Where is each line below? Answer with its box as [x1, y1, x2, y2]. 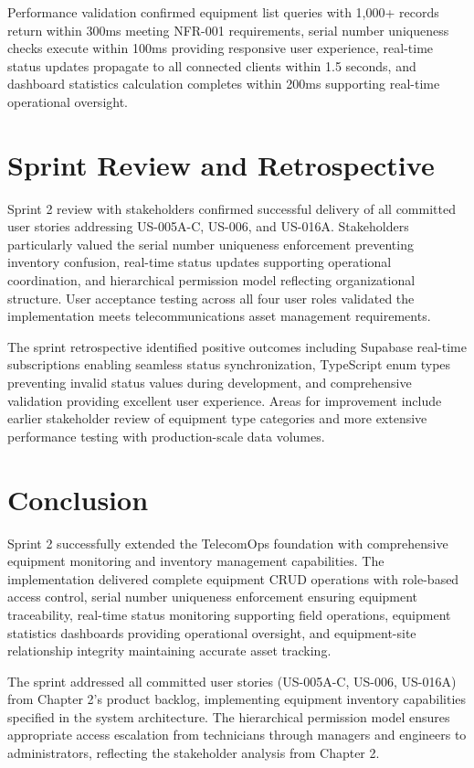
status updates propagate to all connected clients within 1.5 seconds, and [7, 56, 416, 75]
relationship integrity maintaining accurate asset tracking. [7, 641, 332, 660]
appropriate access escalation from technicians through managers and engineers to [7, 725, 467, 744]
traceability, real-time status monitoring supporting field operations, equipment [7, 604, 451, 624]
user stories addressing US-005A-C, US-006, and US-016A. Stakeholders [7, 217, 409, 236]
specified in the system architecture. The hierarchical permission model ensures [7, 707, 450, 726]
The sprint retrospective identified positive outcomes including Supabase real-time [7, 336, 467, 356]
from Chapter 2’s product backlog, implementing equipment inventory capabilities [7, 689, 467, 709]
